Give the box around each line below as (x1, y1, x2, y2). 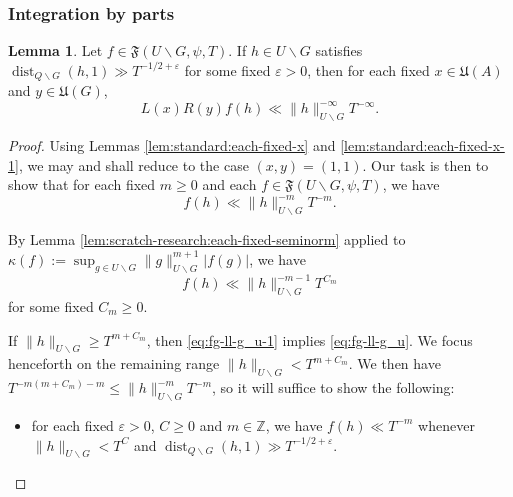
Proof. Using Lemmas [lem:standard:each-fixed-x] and (8, 135, 336, 156)
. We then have (348, 353, 441, 374)
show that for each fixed (8, 174, 156, 195)
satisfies (315, 40, 363, 61)
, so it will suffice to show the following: (212, 377, 455, 398)
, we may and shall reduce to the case (18, 154, 249, 175)
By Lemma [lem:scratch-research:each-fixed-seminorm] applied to (8, 229, 406, 250)
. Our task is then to (362, 154, 489, 175)
